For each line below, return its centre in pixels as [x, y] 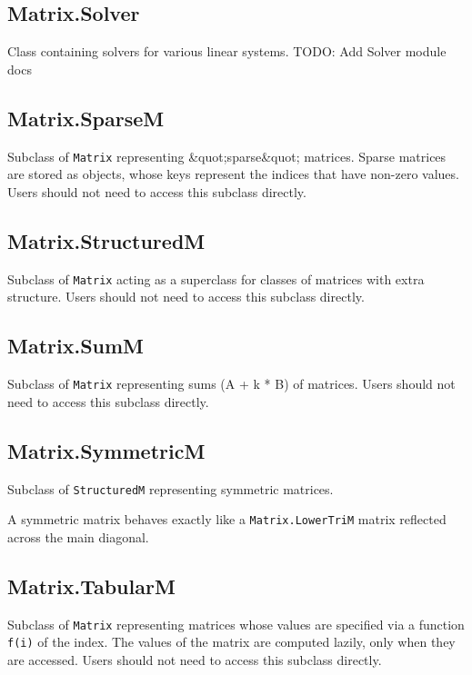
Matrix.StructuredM [106, 240]
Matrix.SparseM [86, 118]
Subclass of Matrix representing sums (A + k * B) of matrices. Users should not [231, 384]
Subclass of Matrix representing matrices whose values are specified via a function [236, 624]
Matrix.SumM [76, 346]
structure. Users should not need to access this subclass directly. [186, 297]
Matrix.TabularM [91, 586]
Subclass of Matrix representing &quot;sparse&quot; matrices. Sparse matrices [227, 156]
